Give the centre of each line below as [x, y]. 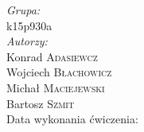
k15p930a [29, 25]
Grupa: [23, 10]
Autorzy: [27, 41]
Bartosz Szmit [41, 103]
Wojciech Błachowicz [59, 72]
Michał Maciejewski [56, 87]
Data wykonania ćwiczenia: [72, 119]
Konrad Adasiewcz [52, 56]
